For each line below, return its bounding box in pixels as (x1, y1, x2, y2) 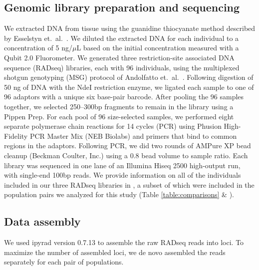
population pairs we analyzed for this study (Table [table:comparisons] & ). (4, 189, 235, 200)
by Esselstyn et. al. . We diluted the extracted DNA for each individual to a (4, 32, 239, 43)
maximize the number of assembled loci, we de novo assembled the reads (4, 247, 226, 257)
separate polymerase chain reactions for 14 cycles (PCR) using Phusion (4, 121, 222, 131)
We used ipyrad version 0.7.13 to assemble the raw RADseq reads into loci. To (4, 237, 244, 248)
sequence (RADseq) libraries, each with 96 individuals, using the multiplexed (4, 62, 240, 72)
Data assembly (4, 214, 81, 229)
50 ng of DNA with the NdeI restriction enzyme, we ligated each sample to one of (4, 81, 254, 92)
